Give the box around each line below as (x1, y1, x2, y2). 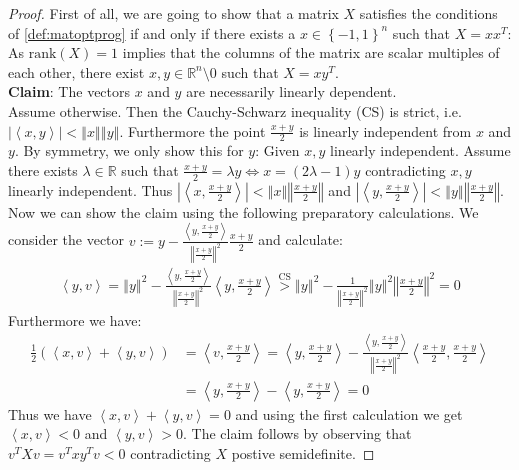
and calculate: (258, 229, 343, 250)
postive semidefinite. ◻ (231, 442, 375, 463)
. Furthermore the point (119, 120, 266, 141)
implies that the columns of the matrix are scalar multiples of (122, 42, 500, 63)
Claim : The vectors (8, 81, 131, 102)
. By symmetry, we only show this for (14, 140, 244, 161)
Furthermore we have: (8, 309, 142, 330)
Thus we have (8, 403, 92, 424)
